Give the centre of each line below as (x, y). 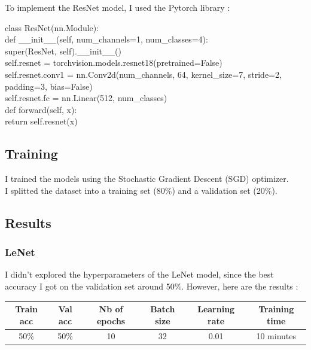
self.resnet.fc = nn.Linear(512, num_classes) (86, 98)
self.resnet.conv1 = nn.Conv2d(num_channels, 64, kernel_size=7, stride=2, (143, 74)
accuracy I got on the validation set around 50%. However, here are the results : (152, 286)
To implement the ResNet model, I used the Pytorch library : (118, 7)
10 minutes (276, 336)
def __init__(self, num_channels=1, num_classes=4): (106, 39)
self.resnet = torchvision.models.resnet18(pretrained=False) (114, 63)
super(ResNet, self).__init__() (63, 51)
